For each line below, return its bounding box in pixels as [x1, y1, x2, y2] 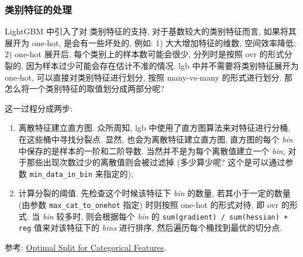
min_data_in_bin [29, 170, 92, 179]
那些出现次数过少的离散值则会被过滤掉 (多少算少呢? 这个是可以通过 [26, 156, 285, 168]
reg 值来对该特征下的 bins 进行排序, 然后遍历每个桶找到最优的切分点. [18, 221, 283, 234]
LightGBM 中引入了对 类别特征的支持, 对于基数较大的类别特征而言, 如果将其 [5, 25, 297, 37]
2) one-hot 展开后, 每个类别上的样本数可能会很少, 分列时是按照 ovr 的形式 [5, 48, 284, 60]
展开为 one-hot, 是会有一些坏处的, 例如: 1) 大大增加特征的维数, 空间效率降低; [5, 36, 296, 48]
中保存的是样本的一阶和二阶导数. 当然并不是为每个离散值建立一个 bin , [18, 144, 285, 157]
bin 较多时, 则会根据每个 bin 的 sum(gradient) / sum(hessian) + [43, 210, 288, 222]
